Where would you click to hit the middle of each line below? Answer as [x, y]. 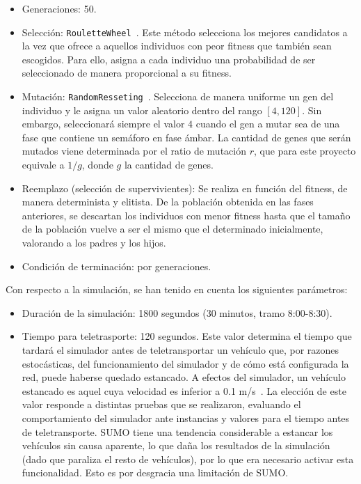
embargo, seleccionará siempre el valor [103, 124]
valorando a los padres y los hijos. [94, 243]
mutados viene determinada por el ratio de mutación [134, 151]
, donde [97, 165]
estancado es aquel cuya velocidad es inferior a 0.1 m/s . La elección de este [184, 390]
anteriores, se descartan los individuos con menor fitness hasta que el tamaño [186, 215]
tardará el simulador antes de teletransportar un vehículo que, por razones [180, 350]
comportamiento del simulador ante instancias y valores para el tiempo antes [186, 417]
